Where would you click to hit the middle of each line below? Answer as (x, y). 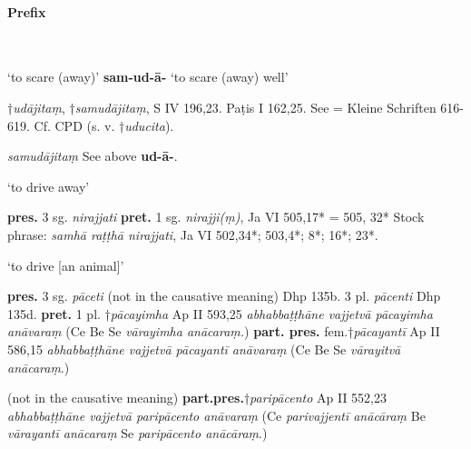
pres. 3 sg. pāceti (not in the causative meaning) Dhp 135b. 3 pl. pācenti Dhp (224, 296)
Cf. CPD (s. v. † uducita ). (104, 125)
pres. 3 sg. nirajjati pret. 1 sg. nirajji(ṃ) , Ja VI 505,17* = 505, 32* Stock (216, 217)
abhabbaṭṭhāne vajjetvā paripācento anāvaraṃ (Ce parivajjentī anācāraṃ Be (216, 415)
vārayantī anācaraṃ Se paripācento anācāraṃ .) (137, 433)
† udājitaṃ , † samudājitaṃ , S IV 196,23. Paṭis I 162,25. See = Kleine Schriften (222, 107)
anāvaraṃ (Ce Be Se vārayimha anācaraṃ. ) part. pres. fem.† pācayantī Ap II (224, 331)
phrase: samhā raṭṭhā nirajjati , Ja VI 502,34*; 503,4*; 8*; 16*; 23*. (193, 234)
